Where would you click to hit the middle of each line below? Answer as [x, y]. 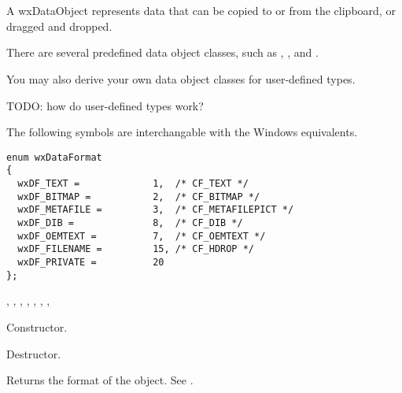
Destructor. [34, 353]
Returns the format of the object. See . [100, 380]
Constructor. [37, 326]
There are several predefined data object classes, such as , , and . [162, 52]
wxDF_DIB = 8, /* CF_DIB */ [130, 223]
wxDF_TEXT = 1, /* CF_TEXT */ [133, 184]
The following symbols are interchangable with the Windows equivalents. [182, 132]
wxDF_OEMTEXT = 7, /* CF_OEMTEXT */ [142, 236]
